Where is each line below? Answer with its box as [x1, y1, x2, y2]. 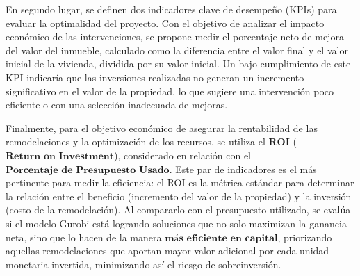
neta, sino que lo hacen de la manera [6, 229, 162, 244]
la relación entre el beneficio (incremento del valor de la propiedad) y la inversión [6, 188, 352, 203]
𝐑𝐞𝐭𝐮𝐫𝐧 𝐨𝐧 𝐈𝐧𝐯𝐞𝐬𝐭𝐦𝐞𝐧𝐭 [6, 151, 115, 161]
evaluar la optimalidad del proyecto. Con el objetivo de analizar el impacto [6, 15, 325, 30]
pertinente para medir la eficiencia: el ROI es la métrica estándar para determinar [6, 175, 354, 190]
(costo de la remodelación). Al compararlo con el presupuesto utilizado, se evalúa [6, 202, 351, 217]
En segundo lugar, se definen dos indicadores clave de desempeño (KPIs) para [6, 2, 337, 16]
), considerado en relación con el [114, 147, 252, 162]
